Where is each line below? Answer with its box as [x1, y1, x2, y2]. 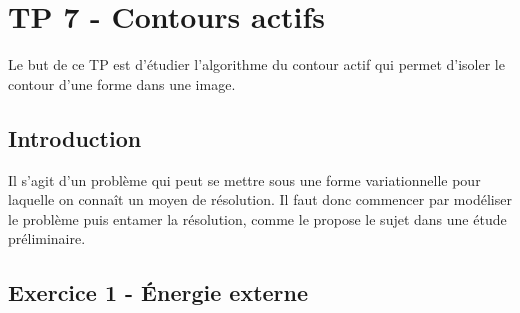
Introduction [8, 122, 142, 153]
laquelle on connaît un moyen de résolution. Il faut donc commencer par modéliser [8, 189, 512, 210]
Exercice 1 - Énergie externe [8, 277, 309, 308]
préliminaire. [8, 228, 86, 249]
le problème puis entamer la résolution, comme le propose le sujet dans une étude [8, 208, 507, 229]
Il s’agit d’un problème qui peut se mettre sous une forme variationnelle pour [8, 169, 481, 190]
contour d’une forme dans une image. [8, 73, 236, 94]
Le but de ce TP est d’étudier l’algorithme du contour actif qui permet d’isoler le [8, 54, 505, 75]
